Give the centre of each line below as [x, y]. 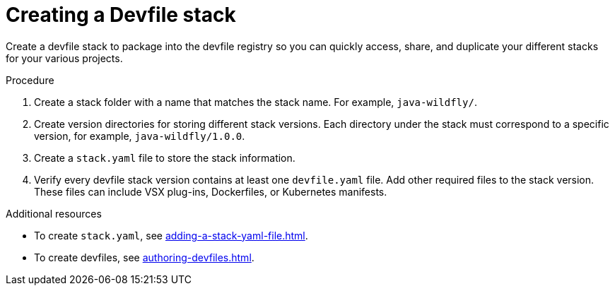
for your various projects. [64, 58]
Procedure [30, 80]
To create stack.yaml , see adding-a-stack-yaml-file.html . [171, 235]
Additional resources [54, 213]
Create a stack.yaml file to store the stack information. [165, 158]
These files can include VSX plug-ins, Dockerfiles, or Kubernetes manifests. [211, 191]
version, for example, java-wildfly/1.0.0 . [140, 136]
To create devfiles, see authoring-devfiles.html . [144, 257]
